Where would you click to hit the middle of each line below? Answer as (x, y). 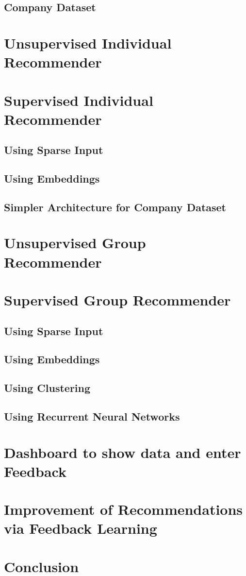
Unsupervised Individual (88, 42)
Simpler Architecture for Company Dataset (115, 207)
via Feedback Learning (81, 528)
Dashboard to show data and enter (123, 452)
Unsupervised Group (75, 243)
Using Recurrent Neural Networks (92, 416)
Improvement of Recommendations (123, 509)
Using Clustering (47, 388)
